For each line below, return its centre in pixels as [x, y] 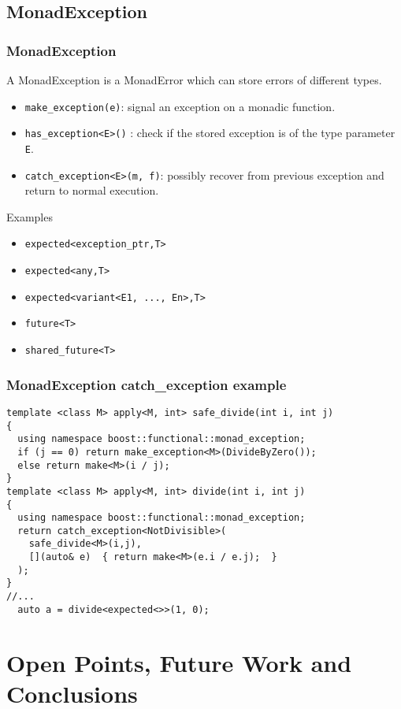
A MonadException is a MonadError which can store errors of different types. [194, 80]
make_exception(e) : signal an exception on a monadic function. [180, 106]
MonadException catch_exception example [147, 384]
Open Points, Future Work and [179, 662]
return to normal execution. [92, 190]
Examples [30, 216]
